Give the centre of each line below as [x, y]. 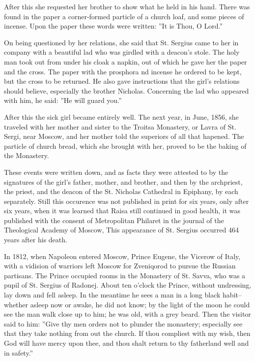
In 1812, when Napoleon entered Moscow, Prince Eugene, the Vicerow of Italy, [122, 256]
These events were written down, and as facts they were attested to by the [116, 172]
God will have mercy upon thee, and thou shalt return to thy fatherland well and [127, 343]
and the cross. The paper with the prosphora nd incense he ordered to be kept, [123, 71]
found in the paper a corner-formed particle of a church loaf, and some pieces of [124, 16]
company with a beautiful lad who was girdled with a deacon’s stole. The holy [122, 52]
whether [16, 304]
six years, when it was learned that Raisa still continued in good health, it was [122, 211]
